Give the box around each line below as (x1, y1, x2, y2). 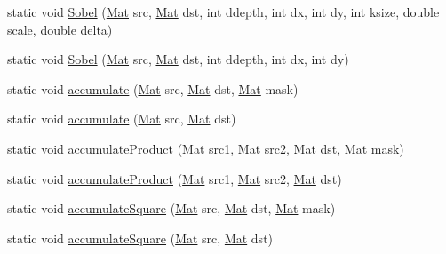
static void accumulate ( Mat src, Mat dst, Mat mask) (7, 79, 299, 98)
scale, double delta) (7, 20, 113, 38)
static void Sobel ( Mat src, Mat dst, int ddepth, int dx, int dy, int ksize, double (7, 3, 440, 20)
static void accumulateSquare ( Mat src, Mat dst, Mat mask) (7, 199, 336, 218)
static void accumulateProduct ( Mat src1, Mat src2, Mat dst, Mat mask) (7, 139, 404, 157)
